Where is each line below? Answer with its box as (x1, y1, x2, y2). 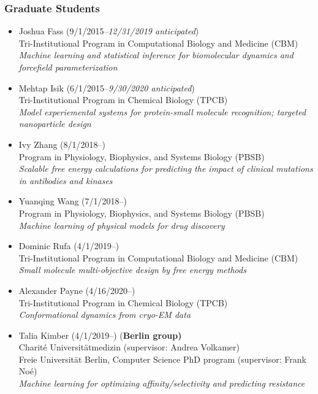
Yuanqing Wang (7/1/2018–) (18, 195, 127, 207)
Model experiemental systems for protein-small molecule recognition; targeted (18, 105, 306, 118)
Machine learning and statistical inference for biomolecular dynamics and (18, 48, 293, 61)
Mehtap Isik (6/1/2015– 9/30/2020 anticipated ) (18, 81, 195, 94)
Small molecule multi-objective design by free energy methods (18, 263, 246, 276)
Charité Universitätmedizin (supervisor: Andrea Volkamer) (18, 341, 240, 353)
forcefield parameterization (18, 61, 118, 73)
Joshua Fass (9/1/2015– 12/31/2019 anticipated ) (18, 25, 199, 37)
